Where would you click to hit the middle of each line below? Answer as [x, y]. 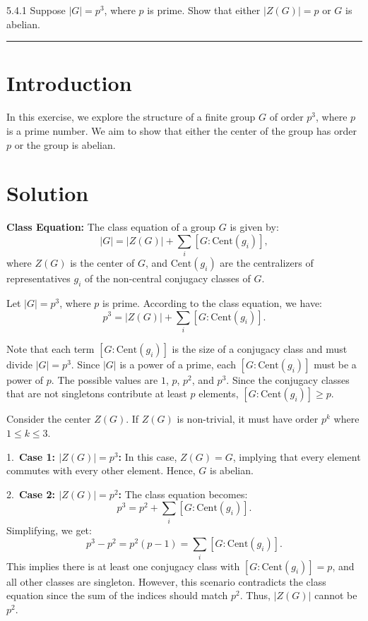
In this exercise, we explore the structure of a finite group [131, 117]
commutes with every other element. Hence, [101, 470]
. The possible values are [105, 379]
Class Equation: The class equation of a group [111, 227]
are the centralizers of [267, 263]
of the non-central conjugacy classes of [168, 278]
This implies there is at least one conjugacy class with [123, 566]
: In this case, [148, 456]
